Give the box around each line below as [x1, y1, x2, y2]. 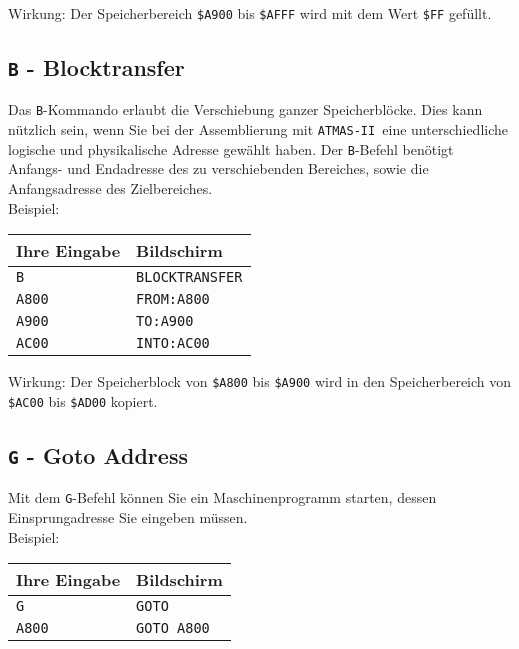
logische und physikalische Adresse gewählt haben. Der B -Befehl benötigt [8, 138, 454, 159]
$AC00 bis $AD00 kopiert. [8, 390, 158, 411]
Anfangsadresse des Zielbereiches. [8, 178, 213, 198]
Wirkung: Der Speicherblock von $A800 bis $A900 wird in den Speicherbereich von [8, 371, 512, 392]
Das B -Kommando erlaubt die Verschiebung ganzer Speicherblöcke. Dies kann [8, 99, 483, 120]
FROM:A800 [136, 291, 210, 308]
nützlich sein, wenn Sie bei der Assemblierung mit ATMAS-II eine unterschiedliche [8, 119, 509, 140]
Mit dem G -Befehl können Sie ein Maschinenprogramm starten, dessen [8, 487, 437, 508]
